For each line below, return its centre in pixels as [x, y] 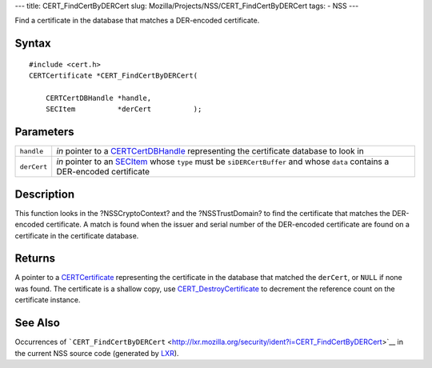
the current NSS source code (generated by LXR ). [97, 353]
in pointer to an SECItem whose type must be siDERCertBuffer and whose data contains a [223, 162]
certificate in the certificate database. [77, 235]
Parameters [44, 132]
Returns [35, 259]
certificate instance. [48, 300]
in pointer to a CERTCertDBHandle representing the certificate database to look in [210, 151]
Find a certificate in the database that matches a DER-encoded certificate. [137, 21]
